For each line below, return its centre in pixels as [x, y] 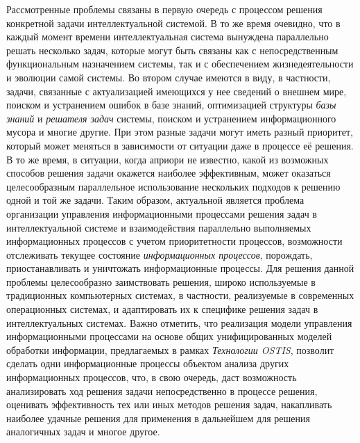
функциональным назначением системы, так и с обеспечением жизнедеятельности [180, 64]
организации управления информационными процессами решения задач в [162, 213]
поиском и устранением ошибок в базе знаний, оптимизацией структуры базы [171, 105]
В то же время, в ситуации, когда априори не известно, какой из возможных [168, 159]
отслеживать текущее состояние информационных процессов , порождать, [160, 254]
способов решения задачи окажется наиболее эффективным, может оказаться [169, 173]
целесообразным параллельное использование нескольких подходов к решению [173, 186]
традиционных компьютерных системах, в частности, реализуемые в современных [180, 295]
